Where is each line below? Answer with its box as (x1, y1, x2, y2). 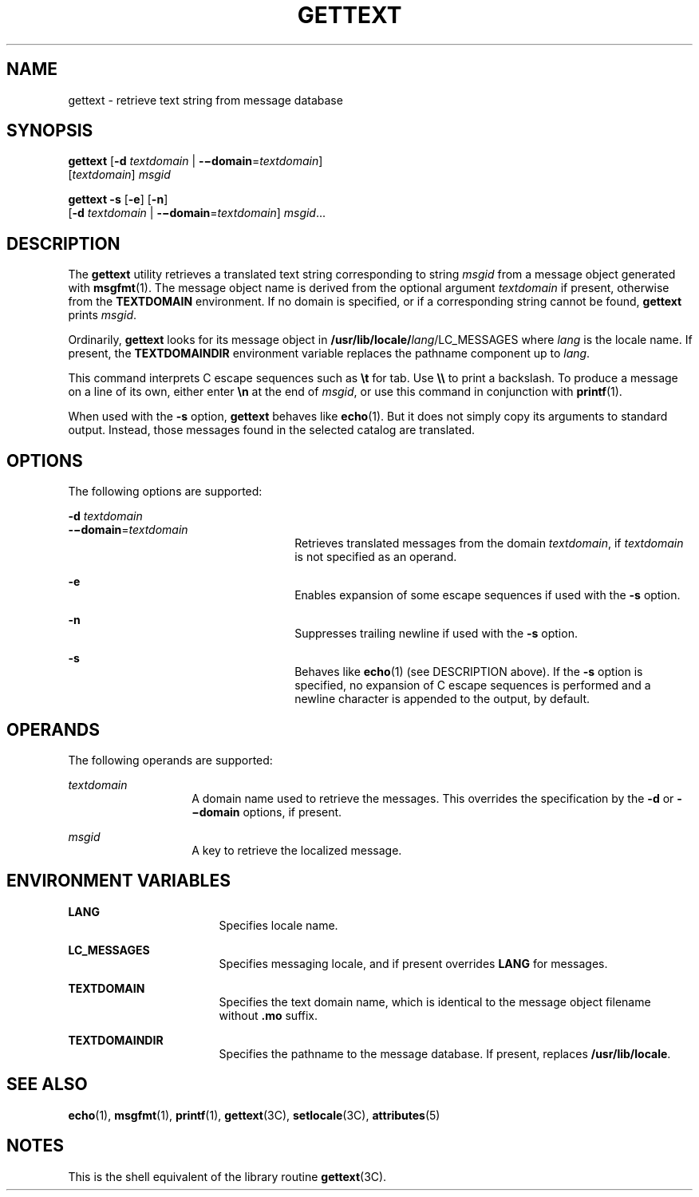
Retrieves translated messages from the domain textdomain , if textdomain (294, 536, 684, 551)
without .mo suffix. (219, 1008, 318, 1022)
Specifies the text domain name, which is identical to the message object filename (219, 994, 651, 1009)
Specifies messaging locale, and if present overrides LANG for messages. (219, 956, 608, 970)
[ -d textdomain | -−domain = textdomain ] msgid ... (68, 206, 326, 220)
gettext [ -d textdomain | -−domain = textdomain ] (68, 154, 323, 168)
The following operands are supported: (68, 753, 273, 767)
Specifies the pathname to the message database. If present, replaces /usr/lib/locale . (219, 1046, 671, 1061)
